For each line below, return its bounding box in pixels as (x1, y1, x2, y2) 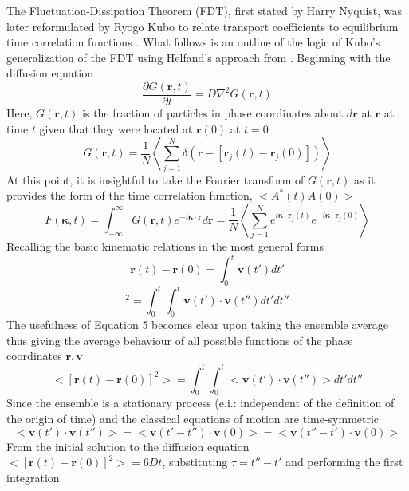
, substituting (162, 453, 228, 470)
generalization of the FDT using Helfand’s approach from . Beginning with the (6, 49, 391, 65)
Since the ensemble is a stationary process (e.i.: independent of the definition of (6, 394, 395, 411)
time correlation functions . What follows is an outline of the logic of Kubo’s (6, 34, 380, 50)
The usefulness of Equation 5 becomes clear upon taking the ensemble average (6, 316, 388, 333)
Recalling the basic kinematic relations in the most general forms (6, 238, 324, 255)
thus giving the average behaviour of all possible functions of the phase (6, 331, 353, 348)
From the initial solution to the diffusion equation (6, 438, 250, 454)
